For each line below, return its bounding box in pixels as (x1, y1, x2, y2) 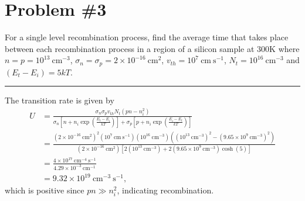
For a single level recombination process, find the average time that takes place (5, 31, 289, 43)
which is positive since (5, 184, 84, 196)
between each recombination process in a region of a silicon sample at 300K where (5, 42, 300, 54)
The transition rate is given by (5, 94, 114, 106)
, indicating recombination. (117, 184, 214, 196)
